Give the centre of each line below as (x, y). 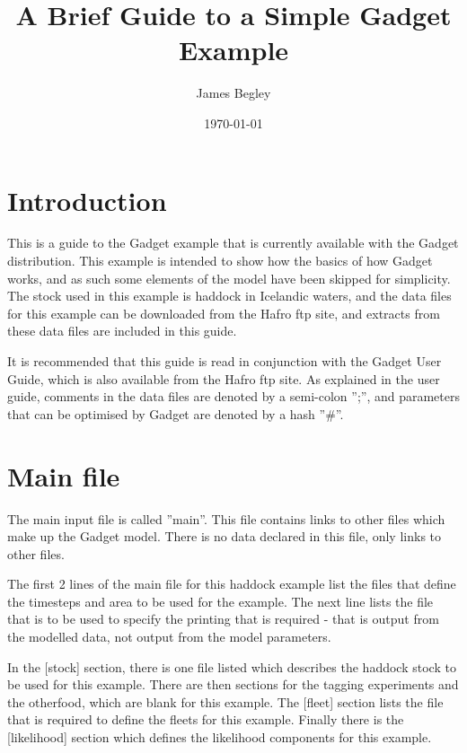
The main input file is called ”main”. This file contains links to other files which (226, 518)
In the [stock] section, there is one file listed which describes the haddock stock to (232, 666)
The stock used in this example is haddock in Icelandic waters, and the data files (229, 296)
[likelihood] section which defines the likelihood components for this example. (220, 737)
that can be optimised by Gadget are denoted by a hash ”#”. (176, 413)
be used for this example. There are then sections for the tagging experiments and (233, 684)
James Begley (233, 93)
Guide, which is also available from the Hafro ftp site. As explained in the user (224, 378)
